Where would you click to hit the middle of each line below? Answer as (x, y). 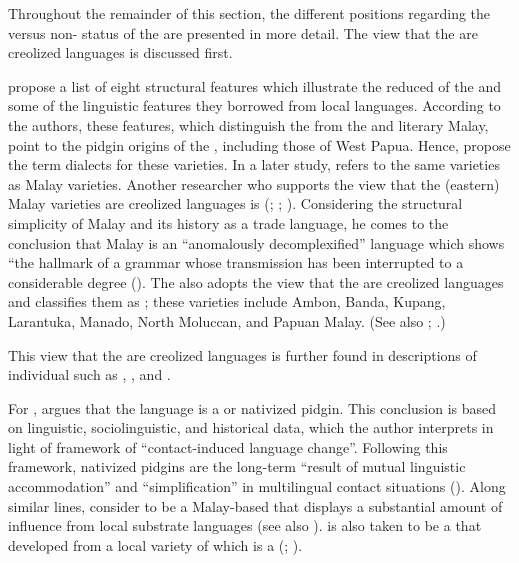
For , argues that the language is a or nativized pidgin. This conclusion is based (252, 407)
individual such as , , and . (89, 374)
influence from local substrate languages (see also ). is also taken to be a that (245, 525)
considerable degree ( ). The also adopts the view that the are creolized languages (256, 281)
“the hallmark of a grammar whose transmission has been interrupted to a (236, 262)
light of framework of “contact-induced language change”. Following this (228, 446)
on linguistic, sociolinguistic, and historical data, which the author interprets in (251, 427)
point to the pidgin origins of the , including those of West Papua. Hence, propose (259, 144)
